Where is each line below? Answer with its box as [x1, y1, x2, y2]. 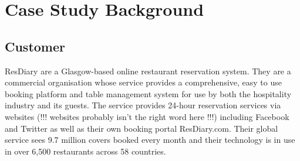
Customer [5, 37, 66, 55]
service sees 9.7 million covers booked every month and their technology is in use [5, 133, 295, 146]
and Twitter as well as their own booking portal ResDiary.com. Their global [5, 122, 278, 134]
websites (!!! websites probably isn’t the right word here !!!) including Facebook [5, 110, 289, 122]
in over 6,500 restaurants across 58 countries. [5, 145, 166, 157]
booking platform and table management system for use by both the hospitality [5, 87, 292, 100]
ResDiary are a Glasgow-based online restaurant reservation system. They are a [5, 64, 291, 77]
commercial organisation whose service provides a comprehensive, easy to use [5, 76, 282, 88]
